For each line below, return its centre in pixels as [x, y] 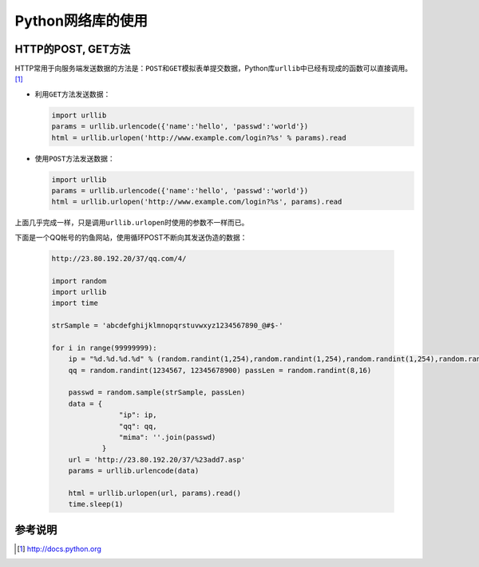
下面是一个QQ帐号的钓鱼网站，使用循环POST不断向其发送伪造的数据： [131, 237]
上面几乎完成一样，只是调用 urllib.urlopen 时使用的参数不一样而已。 [132, 223]
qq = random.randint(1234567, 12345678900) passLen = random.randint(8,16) [220, 370]
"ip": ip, [138, 415]
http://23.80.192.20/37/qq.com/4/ [119, 258]
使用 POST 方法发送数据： [75, 158]
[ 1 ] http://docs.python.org [59, 549]
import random [79, 281]
